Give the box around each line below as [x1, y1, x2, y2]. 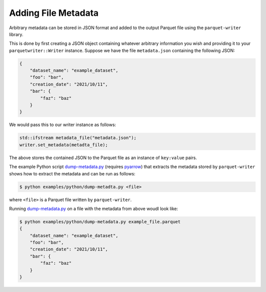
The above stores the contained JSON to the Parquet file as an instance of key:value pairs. [9, 155, 197, 161]
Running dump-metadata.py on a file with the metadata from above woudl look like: [9, 206, 178, 211]
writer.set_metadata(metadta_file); [19, 142, 108, 148]
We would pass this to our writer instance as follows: [9, 122, 116, 128]
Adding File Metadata [9, 7, 99, 18]
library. [9, 31, 24, 37]
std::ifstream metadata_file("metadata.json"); [19, 135, 136, 141]
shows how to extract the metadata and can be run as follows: [9, 170, 135, 176]
